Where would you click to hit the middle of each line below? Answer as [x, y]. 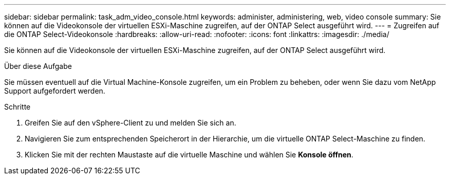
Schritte [17, 107]
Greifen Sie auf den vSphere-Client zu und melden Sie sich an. [130, 123]
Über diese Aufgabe [38, 66]
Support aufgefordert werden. [55, 91]
